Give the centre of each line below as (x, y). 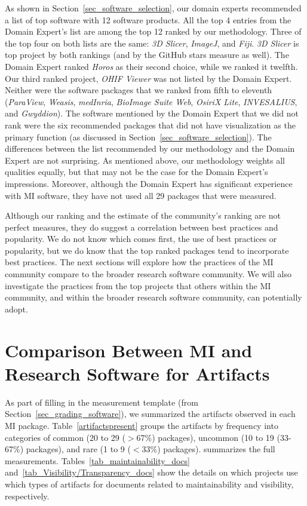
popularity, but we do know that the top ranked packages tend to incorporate (147, 250)
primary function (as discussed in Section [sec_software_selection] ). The (138, 137)
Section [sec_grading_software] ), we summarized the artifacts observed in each (150, 414)
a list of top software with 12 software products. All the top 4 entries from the (148, 19)
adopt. (16, 309)
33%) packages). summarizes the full (208, 449)
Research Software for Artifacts (137, 373)
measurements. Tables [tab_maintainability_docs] (97, 460)
